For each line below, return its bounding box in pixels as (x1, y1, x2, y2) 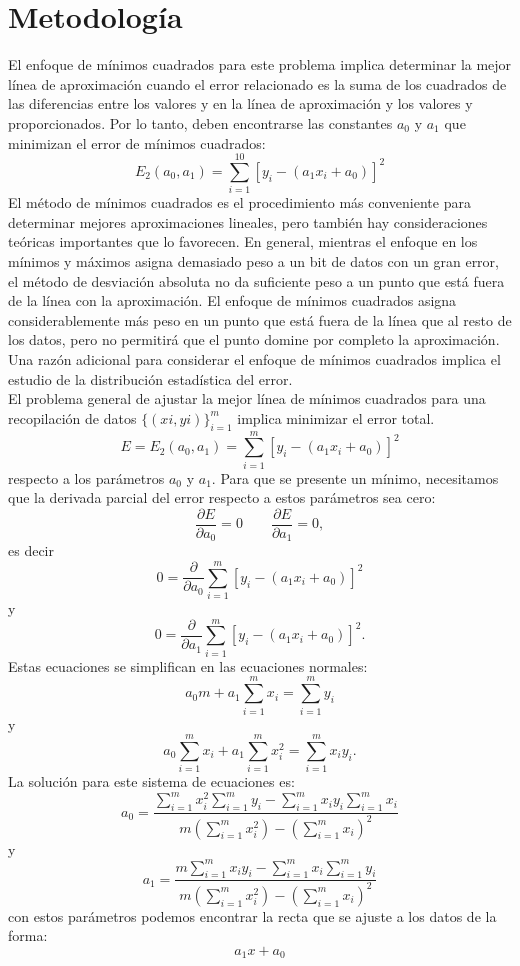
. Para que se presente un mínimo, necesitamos (211, 467, 499, 488)
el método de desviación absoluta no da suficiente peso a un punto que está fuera (8, 270, 505, 291)
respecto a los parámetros (8, 467, 165, 488)
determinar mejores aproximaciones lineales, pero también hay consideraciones (8, 211, 488, 232)
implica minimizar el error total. (237, 407, 435, 428)
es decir (8, 540, 54, 561)
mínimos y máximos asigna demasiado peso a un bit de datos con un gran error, (8, 251, 499, 271)
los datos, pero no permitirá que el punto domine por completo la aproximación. (8, 329, 500, 350)
